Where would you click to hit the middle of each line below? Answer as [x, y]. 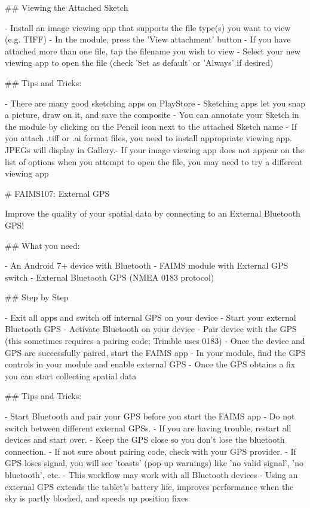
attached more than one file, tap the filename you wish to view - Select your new [153, 51]
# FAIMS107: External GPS [57, 193]
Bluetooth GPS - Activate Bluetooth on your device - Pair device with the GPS [151, 329]
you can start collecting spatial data [71, 375]
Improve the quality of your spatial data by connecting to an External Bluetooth [153, 213]
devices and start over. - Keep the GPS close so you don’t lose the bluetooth [145, 439]
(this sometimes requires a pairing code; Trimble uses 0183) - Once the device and [155, 341]
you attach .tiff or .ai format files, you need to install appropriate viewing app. [149, 138]
